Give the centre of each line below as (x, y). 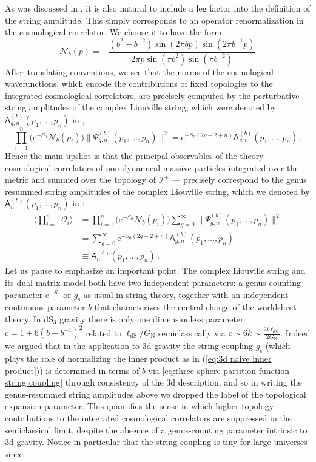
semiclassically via (192, 332)
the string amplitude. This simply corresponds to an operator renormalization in (154, 20)
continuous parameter (45, 307)
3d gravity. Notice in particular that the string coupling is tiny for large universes (156, 442)
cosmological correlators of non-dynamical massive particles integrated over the (152, 167)
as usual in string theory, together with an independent (186, 294)
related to (104, 332)
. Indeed (295, 332)
